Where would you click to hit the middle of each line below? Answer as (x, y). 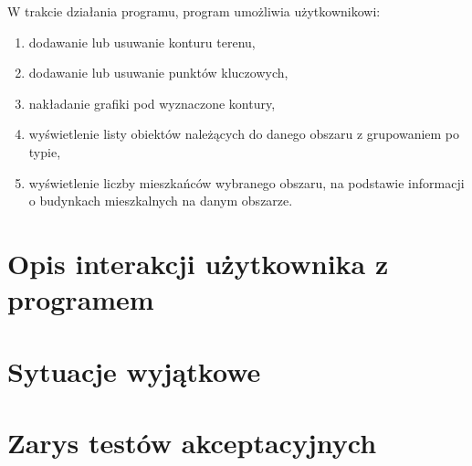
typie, (45, 151)
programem (81, 299)
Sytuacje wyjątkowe (134, 371)
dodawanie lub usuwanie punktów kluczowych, (158, 73)
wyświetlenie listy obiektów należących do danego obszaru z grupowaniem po (244, 134)
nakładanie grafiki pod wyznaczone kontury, (152, 103)
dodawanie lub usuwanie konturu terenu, (142, 42)
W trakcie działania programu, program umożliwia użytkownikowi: (194, 11)
